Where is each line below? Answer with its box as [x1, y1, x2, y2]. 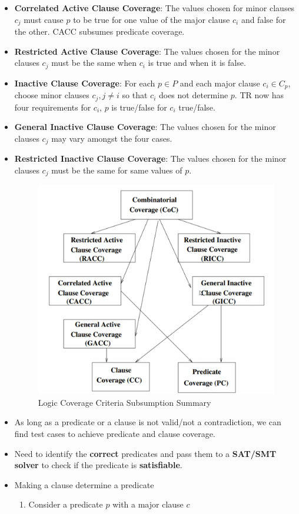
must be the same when [51, 56, 137, 69]
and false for [241, 13, 286, 25]
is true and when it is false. [148, 56, 246, 69]
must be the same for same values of [51, 163, 182, 176]
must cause [24, 13, 64, 25]
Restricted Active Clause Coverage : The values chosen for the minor [14, 45, 280, 57]
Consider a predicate [28, 498, 103, 510]
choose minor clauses [14, 89, 89, 101]
